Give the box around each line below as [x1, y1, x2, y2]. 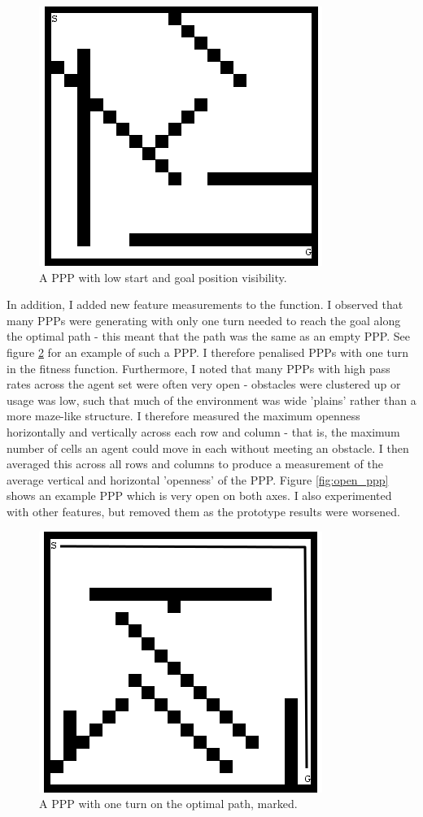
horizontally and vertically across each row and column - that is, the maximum [7, 423, 400, 440]
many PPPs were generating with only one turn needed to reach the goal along [7, 311, 401, 328]
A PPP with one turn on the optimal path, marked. [39, 795, 298, 812]
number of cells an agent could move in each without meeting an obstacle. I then [7, 439, 409, 456]
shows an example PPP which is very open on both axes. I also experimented [7, 487, 392, 504]
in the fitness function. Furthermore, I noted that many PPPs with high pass [7, 359, 390, 376]
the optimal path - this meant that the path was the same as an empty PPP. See [7, 328, 410, 345]
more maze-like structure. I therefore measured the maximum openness [7, 407, 360, 424]
